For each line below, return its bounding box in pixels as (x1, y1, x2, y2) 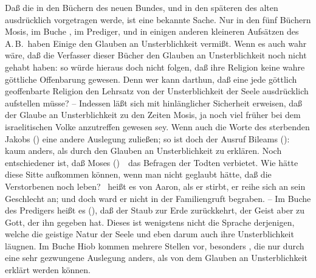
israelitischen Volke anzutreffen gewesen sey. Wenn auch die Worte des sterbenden (5, 120, 310, 133)
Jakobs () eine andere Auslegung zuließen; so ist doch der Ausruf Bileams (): (5, 132, 290, 145)
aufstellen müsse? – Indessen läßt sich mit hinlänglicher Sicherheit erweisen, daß (5, 96, 303, 109)
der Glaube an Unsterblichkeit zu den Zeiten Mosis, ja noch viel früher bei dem (5, 108, 301, 121)
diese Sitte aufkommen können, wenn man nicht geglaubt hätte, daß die (5, 168, 272, 181)
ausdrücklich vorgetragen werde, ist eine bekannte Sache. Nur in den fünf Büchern (5, 13, 311, 26)
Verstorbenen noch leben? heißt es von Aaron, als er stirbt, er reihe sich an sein (5, 179, 306, 192)
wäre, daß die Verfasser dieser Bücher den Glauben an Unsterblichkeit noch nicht (5, 49, 307, 61)
